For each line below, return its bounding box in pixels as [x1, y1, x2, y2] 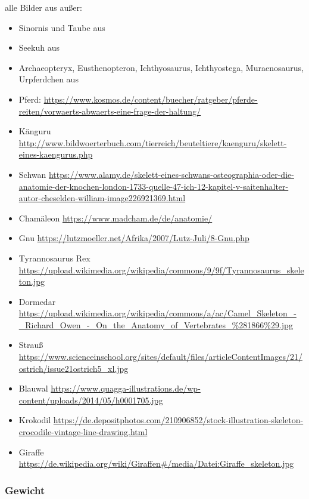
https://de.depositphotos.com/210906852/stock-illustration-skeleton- [53, 414, 304, 426]
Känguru [18, 125, 51, 137]
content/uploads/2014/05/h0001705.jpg [18, 393, 163, 406]
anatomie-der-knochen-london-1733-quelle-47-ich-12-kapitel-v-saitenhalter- [18, 180, 289, 192]
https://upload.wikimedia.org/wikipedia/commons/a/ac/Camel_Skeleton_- [18, 307, 296, 319]
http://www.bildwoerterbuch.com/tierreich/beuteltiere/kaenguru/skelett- [18, 136, 287, 149]
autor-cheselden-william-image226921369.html [18, 192, 186, 204]
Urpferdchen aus [18, 73, 79, 85]
